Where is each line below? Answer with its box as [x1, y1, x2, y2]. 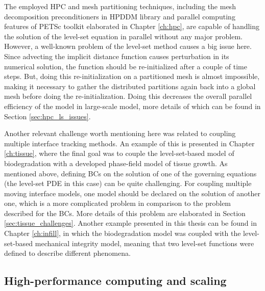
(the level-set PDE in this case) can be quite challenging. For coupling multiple [4, 178, 252, 189]
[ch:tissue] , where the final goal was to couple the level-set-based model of [4, 148, 234, 158]
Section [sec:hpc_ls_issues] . [4, 111, 91, 121]
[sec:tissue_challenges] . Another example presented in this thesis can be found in [4, 218, 257, 228]
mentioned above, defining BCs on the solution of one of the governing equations [4, 168, 257, 178]
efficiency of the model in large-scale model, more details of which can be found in [4, 100, 261, 111]
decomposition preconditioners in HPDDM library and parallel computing [4, 11, 235, 21]
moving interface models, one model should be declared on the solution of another [4, 188, 261, 198]
